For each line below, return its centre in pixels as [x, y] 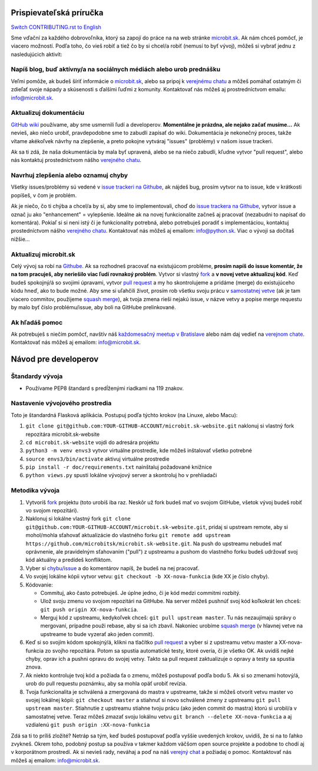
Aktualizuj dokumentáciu [48, 113]
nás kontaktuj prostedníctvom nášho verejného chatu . [76, 160]
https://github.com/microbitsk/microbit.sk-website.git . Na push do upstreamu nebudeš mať [154, 543]
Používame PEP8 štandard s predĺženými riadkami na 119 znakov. [105, 388]
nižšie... [20, 239]
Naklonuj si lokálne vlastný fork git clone [78, 519]
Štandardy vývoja [37, 376]
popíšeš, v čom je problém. [44, 195]
